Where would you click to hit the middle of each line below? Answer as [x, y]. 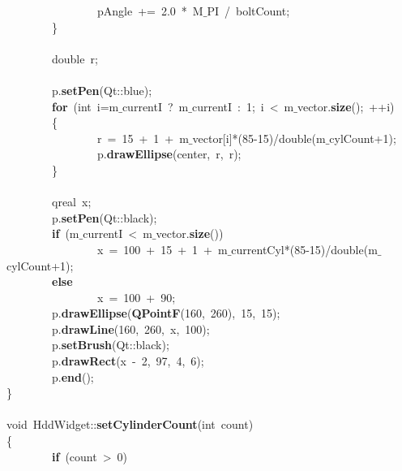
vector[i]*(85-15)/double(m [259, 138]
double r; [75, 58]
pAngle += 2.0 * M [150, 11]
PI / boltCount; [248, 11]
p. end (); [73, 376]
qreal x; [71, 202]
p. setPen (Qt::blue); [102, 90]
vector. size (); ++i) [346, 106]
